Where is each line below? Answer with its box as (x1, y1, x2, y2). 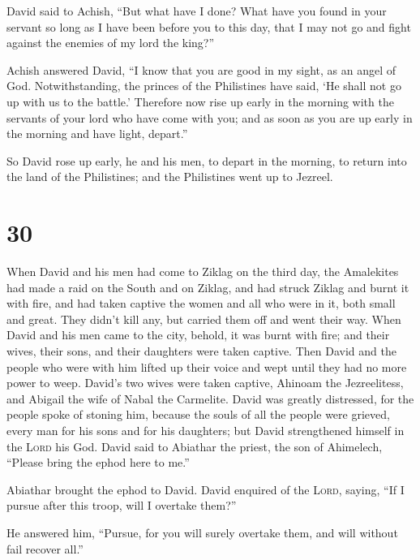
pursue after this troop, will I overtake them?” (6, 497, 237, 514)
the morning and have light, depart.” (6, 125, 188, 142)
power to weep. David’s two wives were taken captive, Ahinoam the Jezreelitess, (6, 374, 404, 391)
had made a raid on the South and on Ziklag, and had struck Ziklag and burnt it (6, 278, 409, 295)
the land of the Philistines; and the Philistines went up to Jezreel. (6, 168, 333, 185)
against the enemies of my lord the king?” (6, 34, 215, 51)
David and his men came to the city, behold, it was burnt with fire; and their (6, 326, 390, 343)
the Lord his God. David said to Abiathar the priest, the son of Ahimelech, (6, 437, 383, 454)
